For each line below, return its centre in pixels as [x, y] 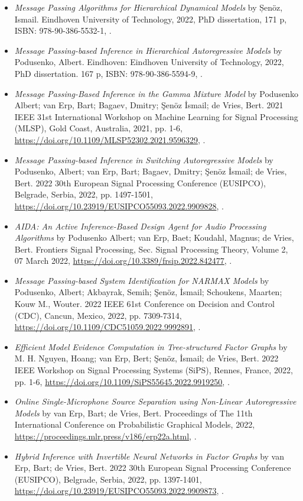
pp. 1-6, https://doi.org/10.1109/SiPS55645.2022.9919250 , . [122, 381]
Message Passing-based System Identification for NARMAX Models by [142, 280]
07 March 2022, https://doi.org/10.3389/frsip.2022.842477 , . [123, 261]
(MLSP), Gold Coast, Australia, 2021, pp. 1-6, [99, 128]
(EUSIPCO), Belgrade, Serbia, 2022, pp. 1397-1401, [108, 479]
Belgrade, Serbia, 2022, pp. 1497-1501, [84, 194]
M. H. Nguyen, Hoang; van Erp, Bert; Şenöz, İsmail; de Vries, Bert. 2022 [146, 358]
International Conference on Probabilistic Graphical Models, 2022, [135, 424]
